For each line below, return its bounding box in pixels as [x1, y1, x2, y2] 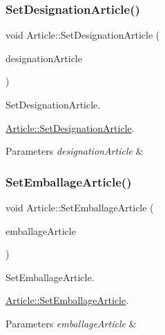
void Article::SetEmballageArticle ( [6, 200, 154, 214]
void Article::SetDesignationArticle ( [6, 28, 160, 42]
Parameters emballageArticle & [6, 316, 137, 330]
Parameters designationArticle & [6, 144, 144, 158]
